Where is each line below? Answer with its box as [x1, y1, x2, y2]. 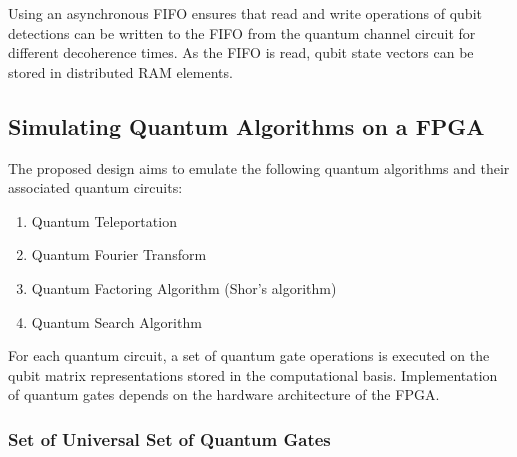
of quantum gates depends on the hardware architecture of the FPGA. [8, 384, 440, 405]
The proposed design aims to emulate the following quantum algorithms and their [8, 157, 510, 178]
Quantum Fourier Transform [31, 244, 207, 265]
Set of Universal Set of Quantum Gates [8, 426, 331, 451]
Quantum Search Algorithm [31, 311, 202, 332]
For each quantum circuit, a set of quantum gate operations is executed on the [8, 345, 490, 366]
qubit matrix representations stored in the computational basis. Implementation [8, 364, 498, 385]
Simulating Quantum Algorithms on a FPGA [8, 110, 485, 141]
